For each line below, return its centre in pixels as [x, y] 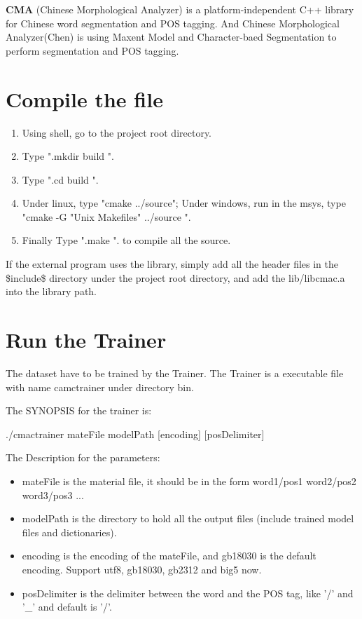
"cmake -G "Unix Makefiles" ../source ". [106, 216]
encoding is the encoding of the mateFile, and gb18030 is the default [169, 556]
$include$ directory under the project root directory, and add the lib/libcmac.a [175, 277]
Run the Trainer [86, 340]
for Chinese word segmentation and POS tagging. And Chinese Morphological [173, 23]
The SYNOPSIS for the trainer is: [79, 410]
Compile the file [84, 98]
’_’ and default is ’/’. [67, 607]
